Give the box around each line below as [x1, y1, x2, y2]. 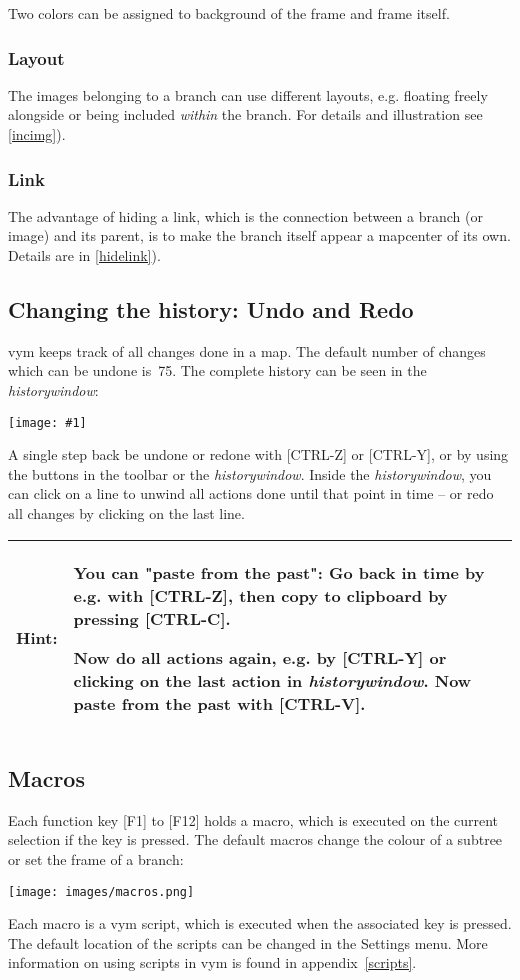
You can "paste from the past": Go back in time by [73, 560, 485, 584]
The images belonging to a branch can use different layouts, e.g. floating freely [8, 84, 488, 105]
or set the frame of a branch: [8, 849, 184, 869]
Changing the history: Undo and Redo [8, 293, 414, 324]
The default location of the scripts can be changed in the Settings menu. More [8, 932, 488, 953]
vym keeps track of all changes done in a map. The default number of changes [8, 340, 486, 361]
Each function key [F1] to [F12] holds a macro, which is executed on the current [8, 809, 499, 830]
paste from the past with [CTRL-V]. [73, 691, 366, 715]
